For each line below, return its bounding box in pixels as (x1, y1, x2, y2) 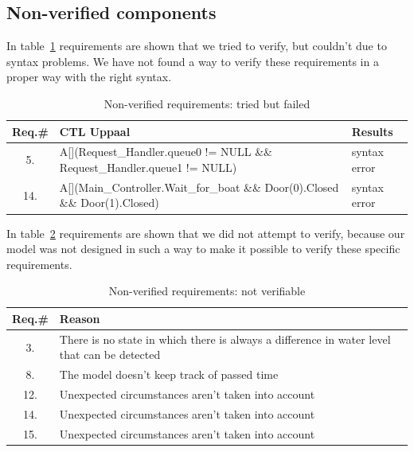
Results (351, 123, 393, 139)
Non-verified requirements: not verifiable (108, 282, 306, 299)
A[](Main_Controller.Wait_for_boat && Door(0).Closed (59, 178, 339, 195)
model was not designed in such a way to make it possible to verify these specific (6, 240, 400, 257)
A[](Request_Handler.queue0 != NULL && (59, 143, 272, 160)
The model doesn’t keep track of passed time (59, 366, 279, 383)
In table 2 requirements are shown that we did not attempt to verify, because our (6, 224, 405, 241)
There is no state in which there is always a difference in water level (59, 330, 391, 347)
